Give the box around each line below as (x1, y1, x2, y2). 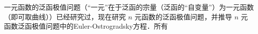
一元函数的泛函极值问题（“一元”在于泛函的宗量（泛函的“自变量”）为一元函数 (4, 2, 254, 12)
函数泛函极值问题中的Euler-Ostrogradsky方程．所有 (4, 21, 168, 31)
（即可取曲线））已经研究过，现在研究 (4, 11, 126, 21)
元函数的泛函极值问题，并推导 (134, 11, 232, 21)
